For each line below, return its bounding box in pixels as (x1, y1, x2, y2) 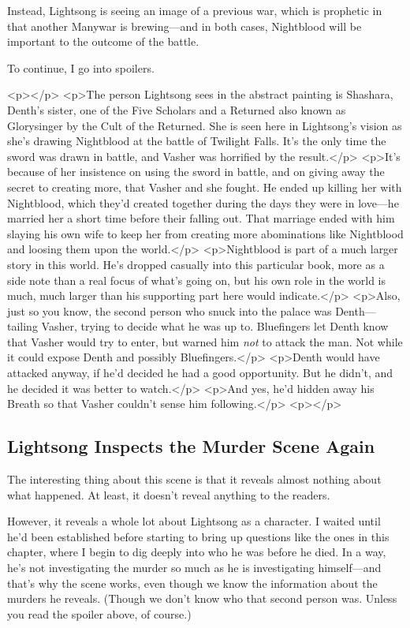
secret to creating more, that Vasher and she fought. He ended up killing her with (7, 178, 402, 195)
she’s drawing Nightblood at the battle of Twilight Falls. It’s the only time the (7, 133, 386, 149)
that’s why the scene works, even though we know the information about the (7, 574, 378, 591)
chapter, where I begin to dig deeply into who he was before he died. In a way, (7, 544, 386, 560)
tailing (7, 318, 38, 335)
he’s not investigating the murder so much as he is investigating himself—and (7, 559, 382, 576)
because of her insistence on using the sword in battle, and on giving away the (7, 163, 385, 180)
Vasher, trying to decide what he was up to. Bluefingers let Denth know (41, 318, 389, 335)
